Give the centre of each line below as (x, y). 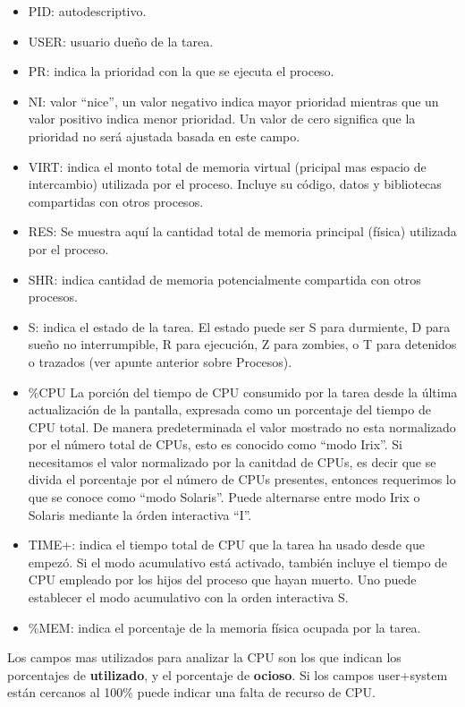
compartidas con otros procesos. (116, 201)
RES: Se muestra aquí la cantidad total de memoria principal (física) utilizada (242, 231)
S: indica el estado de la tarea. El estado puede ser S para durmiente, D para (239, 326)
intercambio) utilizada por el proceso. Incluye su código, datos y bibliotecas (235, 184)
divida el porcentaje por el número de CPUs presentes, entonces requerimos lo (242, 479)
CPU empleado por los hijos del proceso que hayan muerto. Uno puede (222, 579)
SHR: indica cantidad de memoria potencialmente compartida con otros (224, 279)
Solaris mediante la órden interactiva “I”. (140, 514)
